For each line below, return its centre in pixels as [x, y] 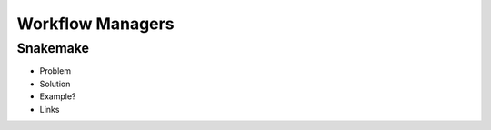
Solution [55, 84]
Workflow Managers [95, 24]
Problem [55, 71]
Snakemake [53, 48]
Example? [58, 96]
